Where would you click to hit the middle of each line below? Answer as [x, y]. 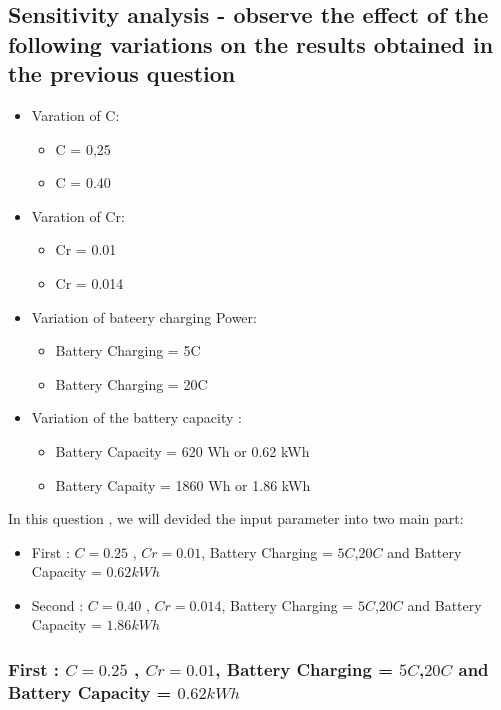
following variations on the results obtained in [251, 43]
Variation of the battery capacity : [136, 417]
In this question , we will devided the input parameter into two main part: [236, 518]
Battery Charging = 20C [131, 383]
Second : [57, 604]
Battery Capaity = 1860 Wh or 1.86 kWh [183, 484]
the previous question [122, 73]
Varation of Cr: [78, 215]
